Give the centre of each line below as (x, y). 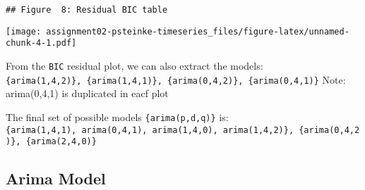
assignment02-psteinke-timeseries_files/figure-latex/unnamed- (198, 31)
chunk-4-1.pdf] (41, 43)
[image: (24, 31)
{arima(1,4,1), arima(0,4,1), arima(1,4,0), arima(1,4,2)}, (150, 130)
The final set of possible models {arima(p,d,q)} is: (117, 116)
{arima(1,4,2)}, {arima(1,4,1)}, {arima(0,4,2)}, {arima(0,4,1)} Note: (176, 79)
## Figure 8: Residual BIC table (87, 10)
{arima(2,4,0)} (61, 142)
